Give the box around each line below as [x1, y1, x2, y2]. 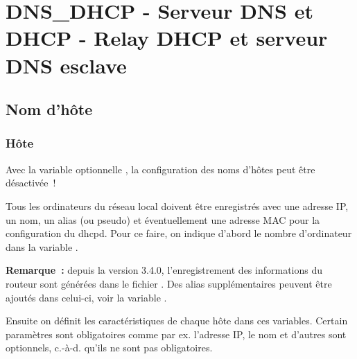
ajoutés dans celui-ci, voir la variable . [6, 290, 167, 304]
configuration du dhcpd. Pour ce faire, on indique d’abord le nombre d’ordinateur [6, 226, 352, 240]
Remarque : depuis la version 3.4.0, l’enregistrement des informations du [6, 263, 323, 277]
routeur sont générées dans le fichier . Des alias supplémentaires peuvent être [6, 276, 332, 290]
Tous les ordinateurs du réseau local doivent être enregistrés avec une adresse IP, [6, 198, 349, 213]
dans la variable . [6, 239, 78, 254]
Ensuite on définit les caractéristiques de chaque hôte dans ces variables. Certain [6, 313, 348, 328]
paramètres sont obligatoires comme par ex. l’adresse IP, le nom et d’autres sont [6, 326, 347, 341]
